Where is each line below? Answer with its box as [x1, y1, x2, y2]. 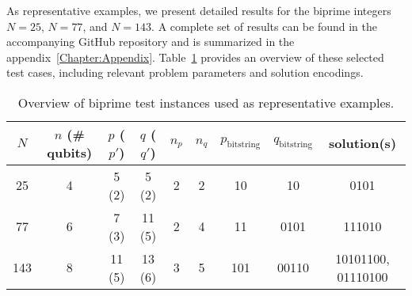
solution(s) [329, 134, 397, 153]
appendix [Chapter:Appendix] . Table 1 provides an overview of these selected [6, 48, 384, 65]
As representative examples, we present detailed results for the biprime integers [6, 2, 391, 18]
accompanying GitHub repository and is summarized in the [6, 33, 295, 50]
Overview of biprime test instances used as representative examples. [17, 93, 395, 112]
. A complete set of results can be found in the [151, 17, 377, 34]
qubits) [47, 142, 93, 161]
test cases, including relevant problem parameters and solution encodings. [6, 64, 364, 81]
